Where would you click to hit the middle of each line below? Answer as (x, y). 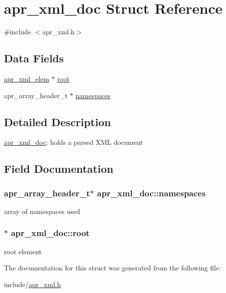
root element (23, 251)
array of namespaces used (42, 211)
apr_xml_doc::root (50, 233)
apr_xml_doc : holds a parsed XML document (74, 142)
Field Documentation (59, 169)
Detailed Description (58, 121)
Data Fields (34, 58)
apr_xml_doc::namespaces (151, 193)
